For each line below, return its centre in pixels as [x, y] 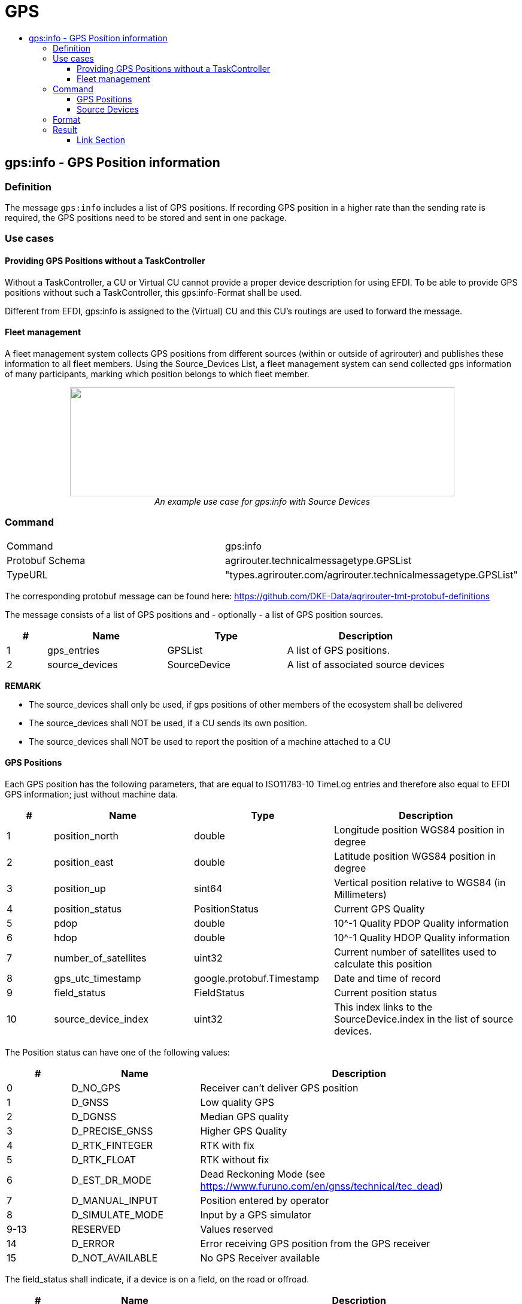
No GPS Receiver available [260, 1258]
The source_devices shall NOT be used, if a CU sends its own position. [168, 723]
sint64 [208, 888]
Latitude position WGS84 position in [415, 856]
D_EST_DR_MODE [111, 1180]
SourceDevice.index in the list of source [424, 1019]
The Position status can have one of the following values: [117, 1052]
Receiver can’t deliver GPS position [279, 1088]
